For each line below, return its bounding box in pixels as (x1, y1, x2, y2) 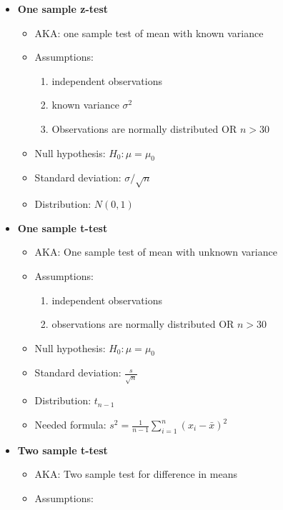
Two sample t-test (17, 442, 108, 457)
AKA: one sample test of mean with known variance (34, 25, 264, 40)
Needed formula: (34, 417, 106, 432)
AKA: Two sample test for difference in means (34, 466, 237, 481)
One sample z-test (17, 1, 109, 16)
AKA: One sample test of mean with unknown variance (34, 244, 277, 259)
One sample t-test (17, 220, 108, 235)
